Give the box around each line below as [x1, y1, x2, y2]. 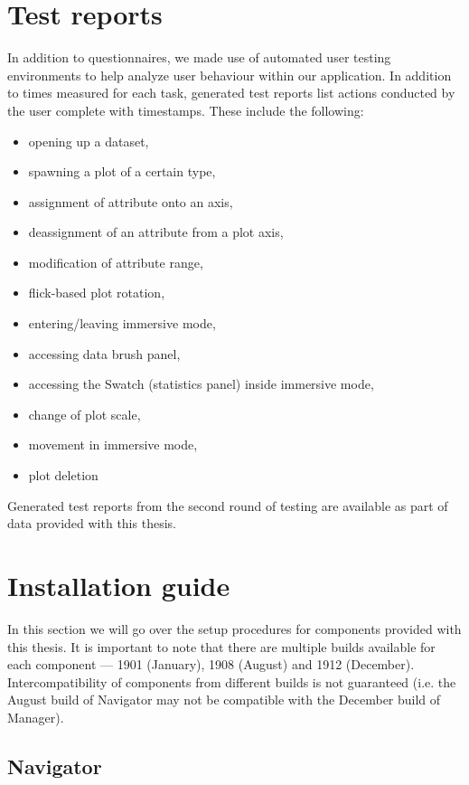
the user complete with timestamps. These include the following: [7, 100, 364, 119]
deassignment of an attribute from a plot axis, [28, 222, 284, 241]
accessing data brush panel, [28, 344, 181, 363]
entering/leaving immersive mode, [28, 314, 216, 333]
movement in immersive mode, [28, 435, 198, 454]
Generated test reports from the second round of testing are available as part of [7, 496, 448, 515]
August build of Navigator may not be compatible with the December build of [7, 690, 441, 709]
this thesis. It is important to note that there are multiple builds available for [7, 637, 436, 656]
